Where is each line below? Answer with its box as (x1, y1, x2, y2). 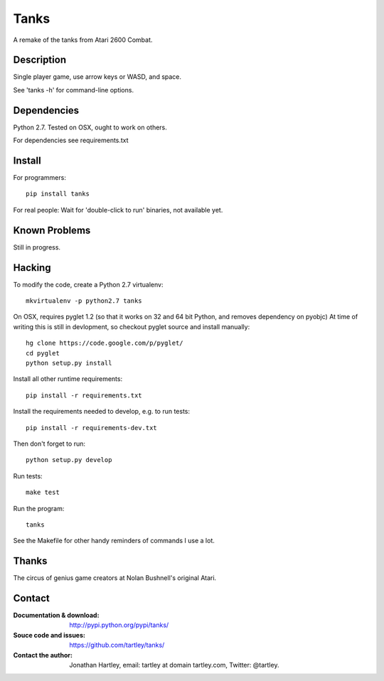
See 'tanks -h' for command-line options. (13, 85, 134, 94)
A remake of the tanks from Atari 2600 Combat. (13, 36, 153, 44)
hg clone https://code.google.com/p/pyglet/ (26, 339, 184, 348)
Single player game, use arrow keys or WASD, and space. (13, 73, 181, 81)
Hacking (13, 262, 51, 274)
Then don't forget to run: (13, 439, 85, 448)
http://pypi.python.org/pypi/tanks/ (69, 621, 169, 629)
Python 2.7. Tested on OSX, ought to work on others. (13, 123, 167, 132)
